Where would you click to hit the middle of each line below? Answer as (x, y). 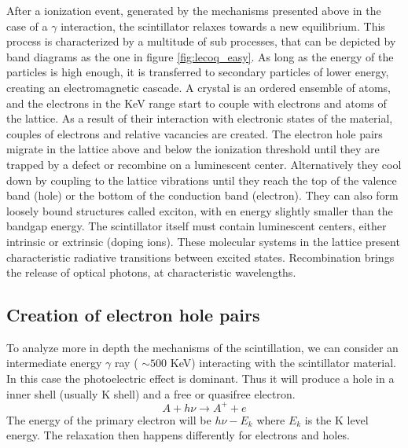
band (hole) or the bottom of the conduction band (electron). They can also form (202, 195)
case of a (27, 26)
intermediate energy (54, 363)
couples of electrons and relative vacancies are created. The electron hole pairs (195, 133)
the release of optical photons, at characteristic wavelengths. (151, 272)
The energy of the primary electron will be (109, 419)
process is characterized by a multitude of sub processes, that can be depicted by (201, 41)
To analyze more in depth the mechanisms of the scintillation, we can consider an (202, 347)
